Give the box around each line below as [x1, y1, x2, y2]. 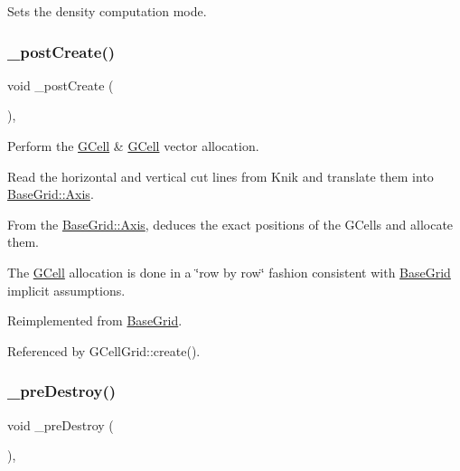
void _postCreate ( [7, 75, 114, 94]
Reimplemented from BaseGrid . [7, 311, 183, 330]
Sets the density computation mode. [7, 2, 207, 20]
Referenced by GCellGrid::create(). [7, 341, 201, 360]
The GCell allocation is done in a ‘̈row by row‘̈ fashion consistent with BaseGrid [7, 262, 451, 281]
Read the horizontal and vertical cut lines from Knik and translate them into [7, 166, 434, 185]
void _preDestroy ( [7, 415, 114, 434]
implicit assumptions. [7, 280, 126, 299]
